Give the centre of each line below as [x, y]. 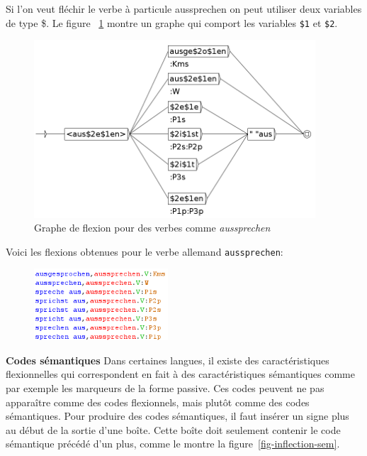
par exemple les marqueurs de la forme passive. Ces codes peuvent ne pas [165, 388]
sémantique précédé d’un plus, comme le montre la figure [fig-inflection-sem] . [173, 444]
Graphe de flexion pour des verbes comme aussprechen [152, 228]
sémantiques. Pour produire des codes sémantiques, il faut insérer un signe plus [177, 416]
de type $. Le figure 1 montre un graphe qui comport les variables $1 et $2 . [172, 22]
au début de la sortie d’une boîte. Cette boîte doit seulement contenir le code [173, 429]
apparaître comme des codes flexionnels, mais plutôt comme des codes [158, 402]
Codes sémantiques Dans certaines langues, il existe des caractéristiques [168, 360]
